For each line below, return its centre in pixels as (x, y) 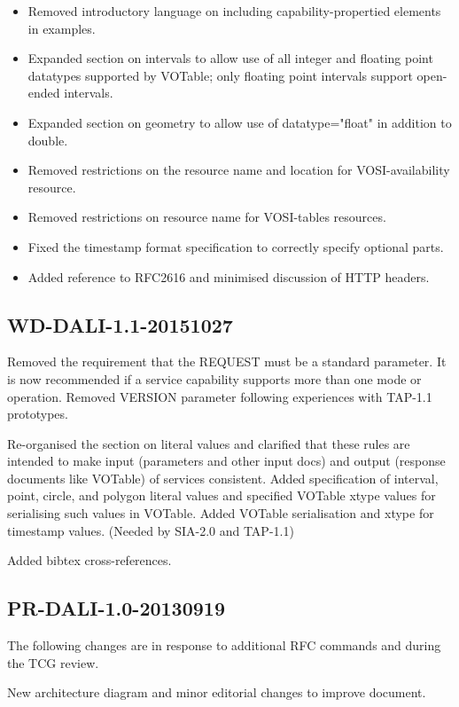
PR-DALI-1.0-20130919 (116, 608)
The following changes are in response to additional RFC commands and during (224, 645)
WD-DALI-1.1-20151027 (120, 324)
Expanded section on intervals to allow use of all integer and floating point (230, 58)
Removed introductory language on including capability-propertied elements (234, 11)
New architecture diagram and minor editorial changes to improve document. (217, 692)
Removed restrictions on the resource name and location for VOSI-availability (239, 170)
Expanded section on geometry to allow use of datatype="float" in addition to (240, 122)
